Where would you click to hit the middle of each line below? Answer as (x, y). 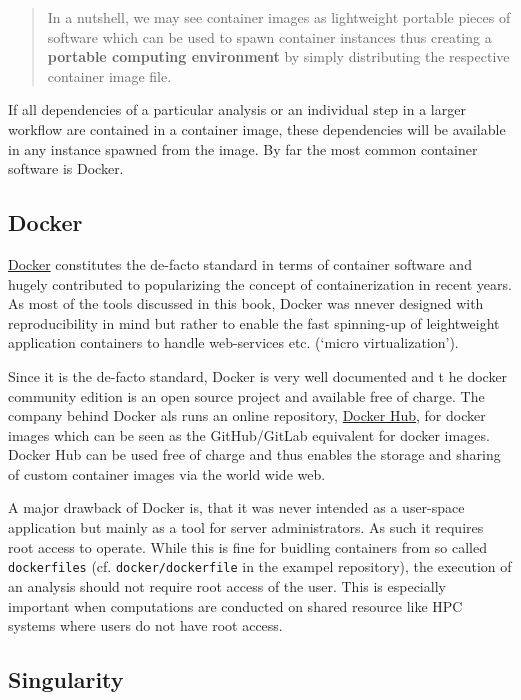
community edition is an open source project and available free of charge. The (246, 395)
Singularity (66, 679)
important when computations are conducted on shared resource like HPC (235, 605)
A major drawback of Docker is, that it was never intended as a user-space (236, 507)
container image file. (109, 75)
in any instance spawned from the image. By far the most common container (243, 148)
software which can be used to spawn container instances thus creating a (269, 36)
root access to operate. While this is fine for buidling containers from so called (247, 546)
